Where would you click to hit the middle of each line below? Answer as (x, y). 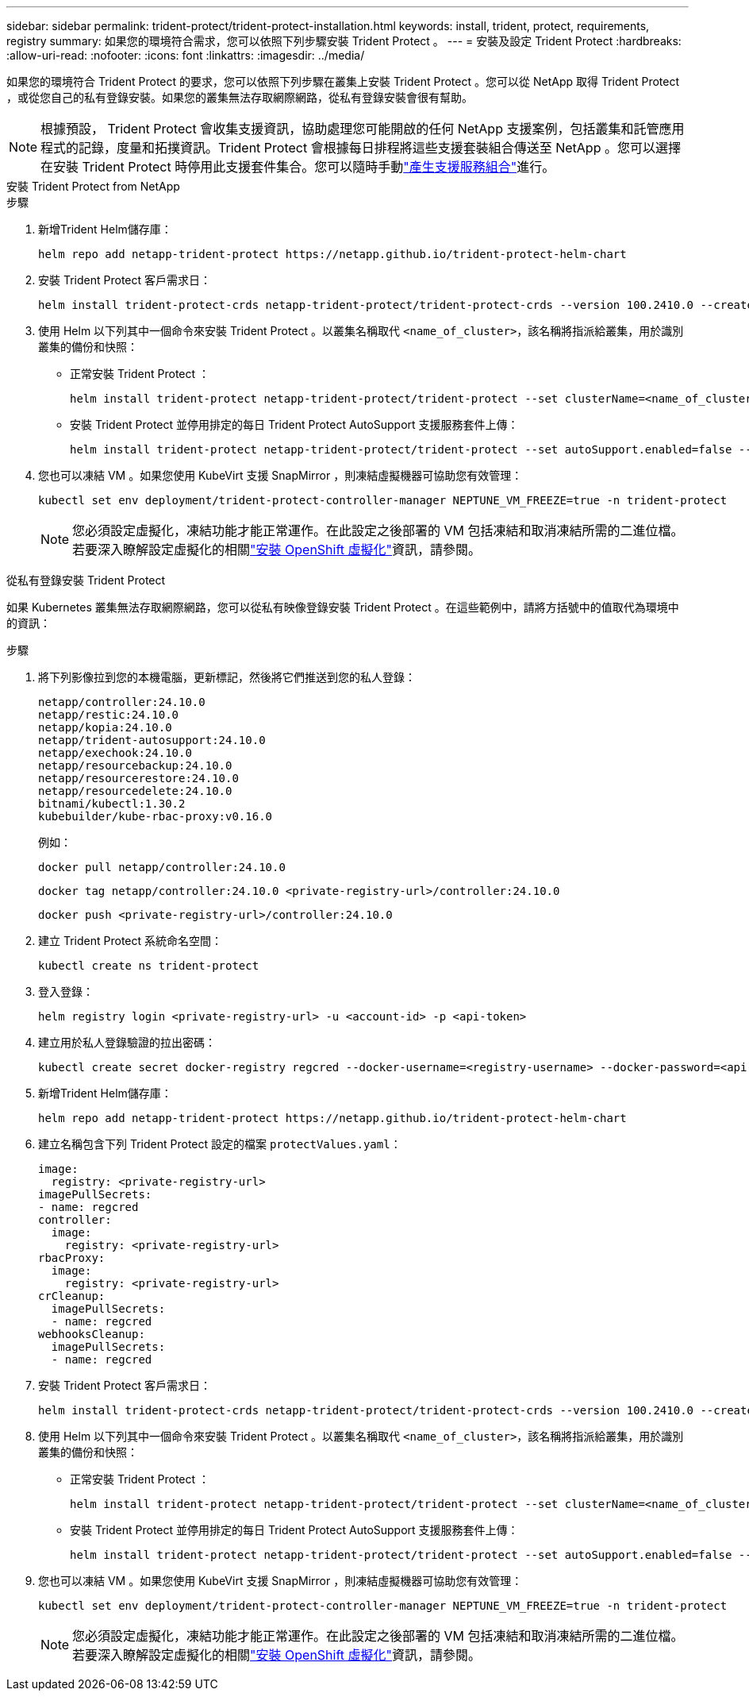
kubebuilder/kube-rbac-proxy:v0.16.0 (156, 816)
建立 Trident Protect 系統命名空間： (130, 941)
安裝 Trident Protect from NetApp (93, 186)
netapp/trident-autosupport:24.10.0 (152, 740)
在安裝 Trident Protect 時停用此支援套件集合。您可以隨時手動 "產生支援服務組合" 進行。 (298, 167)
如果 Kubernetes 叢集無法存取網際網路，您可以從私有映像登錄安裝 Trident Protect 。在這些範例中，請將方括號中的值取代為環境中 (343, 607)
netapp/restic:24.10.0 (109, 715)
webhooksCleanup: (92, 1334)
